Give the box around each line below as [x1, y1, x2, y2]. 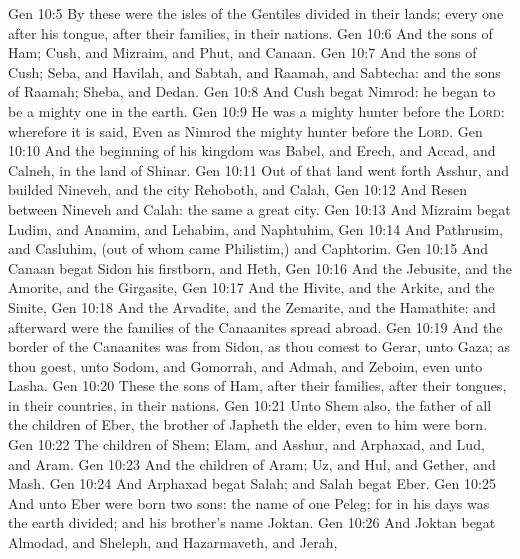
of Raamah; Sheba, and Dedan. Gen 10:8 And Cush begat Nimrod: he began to [8, 81, 496, 102]
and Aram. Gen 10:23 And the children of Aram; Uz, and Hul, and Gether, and [8, 453, 496, 474]
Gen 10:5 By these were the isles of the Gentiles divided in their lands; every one [8, 3, 504, 23]
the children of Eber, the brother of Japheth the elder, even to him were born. [8, 414, 488, 435]
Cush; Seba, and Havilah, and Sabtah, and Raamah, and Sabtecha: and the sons [8, 61, 501, 82]
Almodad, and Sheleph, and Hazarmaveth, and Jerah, [8, 532, 338, 553]
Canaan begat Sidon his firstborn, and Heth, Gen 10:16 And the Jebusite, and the [8, 257, 512, 278]
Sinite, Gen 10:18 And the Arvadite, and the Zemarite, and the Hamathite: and [8, 296, 496, 317]
